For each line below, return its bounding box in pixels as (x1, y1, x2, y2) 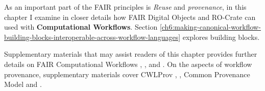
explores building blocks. (182, 31, 260, 42)
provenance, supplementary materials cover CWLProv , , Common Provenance (4, 69, 250, 79)
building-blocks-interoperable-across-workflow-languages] (4, 31, 181, 42)
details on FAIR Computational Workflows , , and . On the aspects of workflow (4, 58, 252, 69)
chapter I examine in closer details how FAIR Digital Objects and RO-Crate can (4, 11, 256, 22)
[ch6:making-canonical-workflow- (159, 21, 261, 32)
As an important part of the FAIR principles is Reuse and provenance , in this (4, 2, 247, 12)
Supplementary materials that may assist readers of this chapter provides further (4, 49, 257, 59)
